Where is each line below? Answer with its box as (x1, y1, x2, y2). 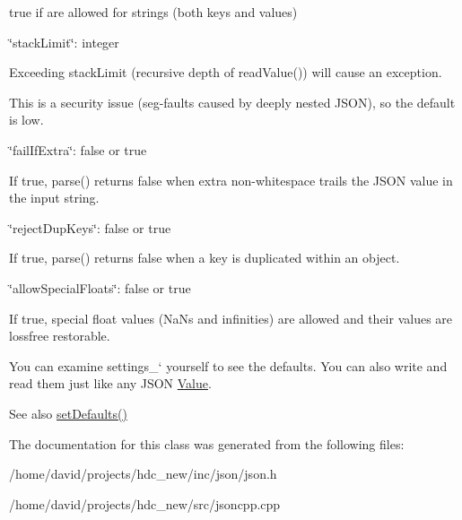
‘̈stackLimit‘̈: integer (9, 32, 119, 51)
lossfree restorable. (9, 326, 110, 345)
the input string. (9, 188, 100, 207)
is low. (9, 110, 44, 129)
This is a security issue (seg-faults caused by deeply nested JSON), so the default (9, 92, 456, 111)
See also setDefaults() (9, 403, 127, 422)
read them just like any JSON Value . (9, 374, 212, 393)
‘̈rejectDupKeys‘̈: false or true (9, 218, 171, 237)
